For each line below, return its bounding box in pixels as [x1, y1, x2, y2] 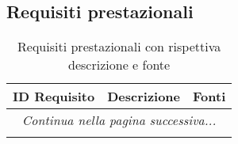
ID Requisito [13, 87, 95, 106]
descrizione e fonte [68, 55, 171, 74]
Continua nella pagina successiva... [21, 111, 217, 130]
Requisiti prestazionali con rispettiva [17, 37, 221, 56]
